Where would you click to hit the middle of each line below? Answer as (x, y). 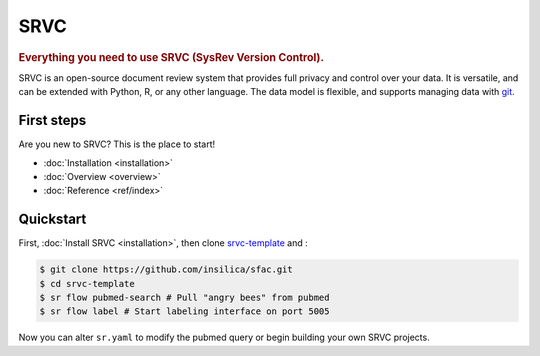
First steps (52, 120)
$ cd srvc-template (87, 283)
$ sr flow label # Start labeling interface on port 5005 (184, 311)
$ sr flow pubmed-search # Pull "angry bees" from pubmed (184, 297)
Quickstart (52, 219)
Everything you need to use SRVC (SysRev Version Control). (171, 57)
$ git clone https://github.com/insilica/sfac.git (166, 269)
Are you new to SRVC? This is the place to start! (117, 144)
